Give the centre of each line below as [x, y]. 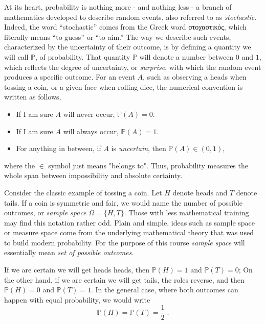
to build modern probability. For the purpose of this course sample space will [125, 242]
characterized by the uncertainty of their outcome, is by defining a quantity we [128, 47]
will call [16, 56]
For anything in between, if [59, 148]
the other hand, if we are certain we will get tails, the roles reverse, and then [124, 279]
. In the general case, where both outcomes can [164, 290]
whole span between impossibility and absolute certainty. [93, 175]
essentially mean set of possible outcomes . [69, 252]
